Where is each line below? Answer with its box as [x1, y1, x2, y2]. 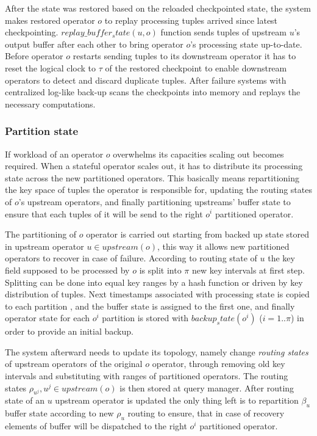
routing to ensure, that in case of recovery [127, 407, 285, 420]
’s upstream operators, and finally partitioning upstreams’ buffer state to [18, 195, 291, 208]
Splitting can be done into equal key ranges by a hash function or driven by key [5, 275, 303, 288]
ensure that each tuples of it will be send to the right [5, 207, 203, 220]
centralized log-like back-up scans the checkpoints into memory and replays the [5, 85, 301, 98]
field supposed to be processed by [5, 263, 130, 276]
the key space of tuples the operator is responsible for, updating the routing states [5, 183, 312, 196]
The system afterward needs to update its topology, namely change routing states [5, 345, 308, 358]
